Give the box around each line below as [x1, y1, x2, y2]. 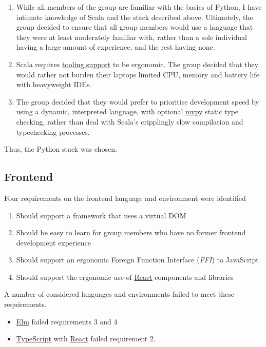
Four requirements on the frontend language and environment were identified [4, 192, 246, 203]
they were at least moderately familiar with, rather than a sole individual [16, 31, 247, 42]
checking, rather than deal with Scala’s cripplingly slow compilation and [16, 116, 243, 127]
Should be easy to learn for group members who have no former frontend [16, 227, 246, 238]
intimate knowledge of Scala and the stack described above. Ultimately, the [16, 11, 253, 22]
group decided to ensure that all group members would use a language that [16, 22, 253, 32]
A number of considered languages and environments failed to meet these [4, 289, 235, 299]
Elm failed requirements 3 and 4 [16, 316, 118, 326]
